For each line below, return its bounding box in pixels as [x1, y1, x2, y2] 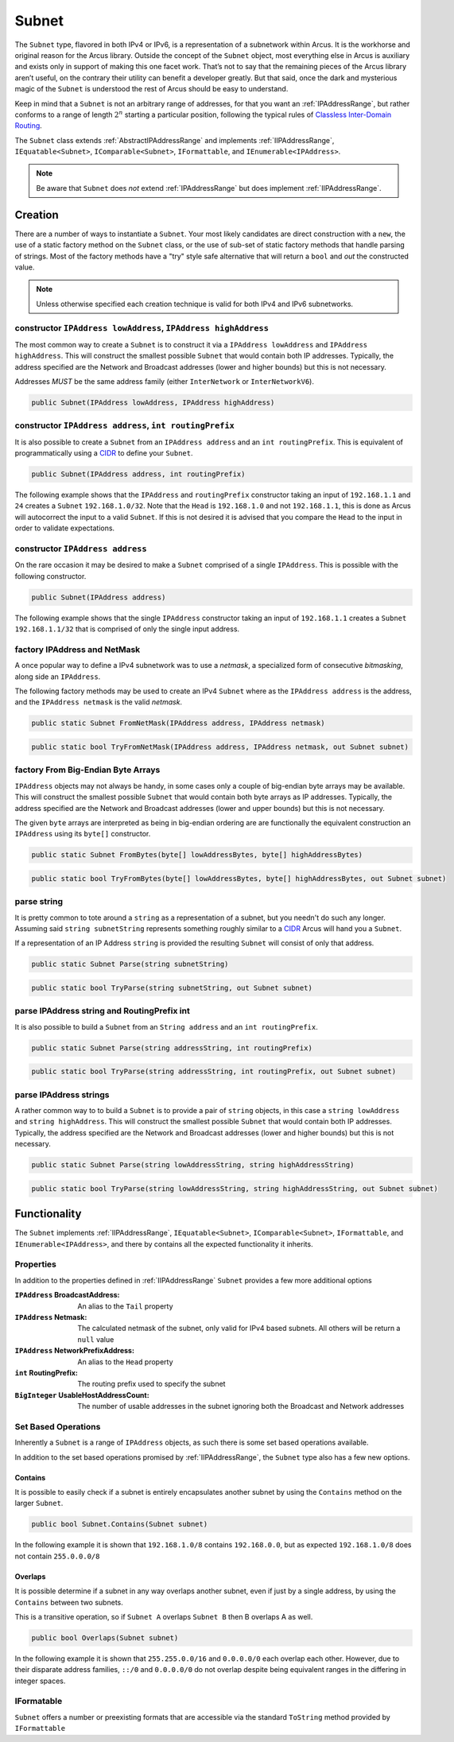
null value [77, 1334, 114, 1344]
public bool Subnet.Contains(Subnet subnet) [31, 1519, 208, 1529]
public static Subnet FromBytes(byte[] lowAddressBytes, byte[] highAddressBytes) [31, 851, 363, 859]
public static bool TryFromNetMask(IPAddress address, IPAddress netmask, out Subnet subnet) [31, 743, 409, 751]
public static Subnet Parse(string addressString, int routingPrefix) [31, 1043, 313, 1053]
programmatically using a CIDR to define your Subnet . [14, 448, 193, 458]
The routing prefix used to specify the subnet [77, 1379, 226, 1389]
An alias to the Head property [77, 1356, 174, 1367]
